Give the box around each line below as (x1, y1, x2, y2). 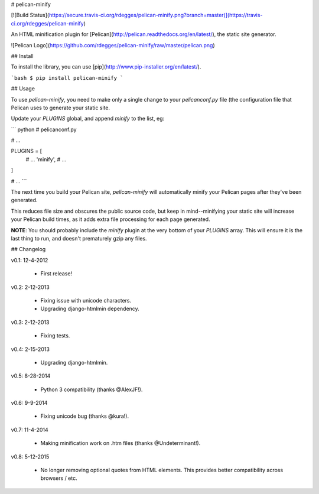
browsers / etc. (40, 474, 77, 482)
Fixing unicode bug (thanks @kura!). (40, 412, 129, 420)
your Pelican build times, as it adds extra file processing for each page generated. (11, 216, 210, 223)
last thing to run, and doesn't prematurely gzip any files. (11, 235, 147, 242)
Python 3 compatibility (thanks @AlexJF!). (40, 386, 143, 393)
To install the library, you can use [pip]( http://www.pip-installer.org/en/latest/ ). (11, 63, 201, 70)
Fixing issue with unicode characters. (40, 297, 132, 304)
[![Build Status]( (11, 12, 50, 19)
